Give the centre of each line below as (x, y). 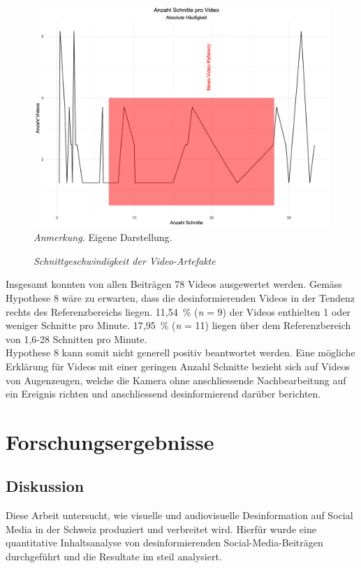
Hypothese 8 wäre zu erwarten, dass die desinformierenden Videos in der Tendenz (180, 297)
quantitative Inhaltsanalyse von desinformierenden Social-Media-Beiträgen (164, 542)
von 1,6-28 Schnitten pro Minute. (76, 338)
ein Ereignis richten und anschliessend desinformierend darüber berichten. (163, 394)
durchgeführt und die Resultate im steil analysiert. (114, 556)
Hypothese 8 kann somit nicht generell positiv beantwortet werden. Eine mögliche (180, 352)
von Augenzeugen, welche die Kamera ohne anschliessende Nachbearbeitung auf (176, 380)
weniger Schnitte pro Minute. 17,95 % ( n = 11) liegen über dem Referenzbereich (178, 325)
